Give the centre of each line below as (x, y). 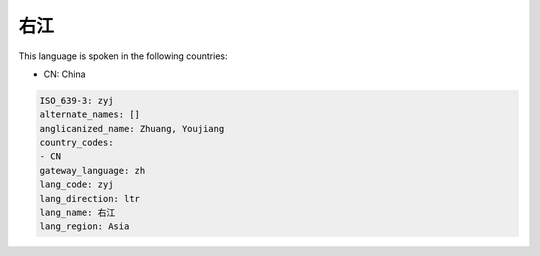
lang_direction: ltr (89, 198)
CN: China (64, 74)
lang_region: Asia (84, 226)
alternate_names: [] (89, 114)
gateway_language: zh (92, 170)
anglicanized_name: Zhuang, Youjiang (132, 128)
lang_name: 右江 (77, 213)
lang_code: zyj (76, 184)
